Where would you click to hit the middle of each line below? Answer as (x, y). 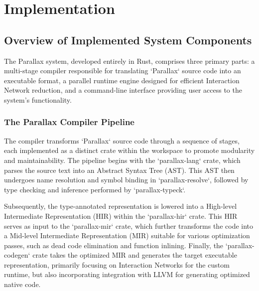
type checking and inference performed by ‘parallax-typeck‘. (95, 189)
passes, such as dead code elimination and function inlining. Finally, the (114, 245)
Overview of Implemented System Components (128, 40)
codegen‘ (17, 255)
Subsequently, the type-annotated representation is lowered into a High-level (121, 206)
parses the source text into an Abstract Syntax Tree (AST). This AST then (119, 170)
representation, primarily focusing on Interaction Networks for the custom (117, 264)
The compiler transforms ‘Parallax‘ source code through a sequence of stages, (122, 140)
